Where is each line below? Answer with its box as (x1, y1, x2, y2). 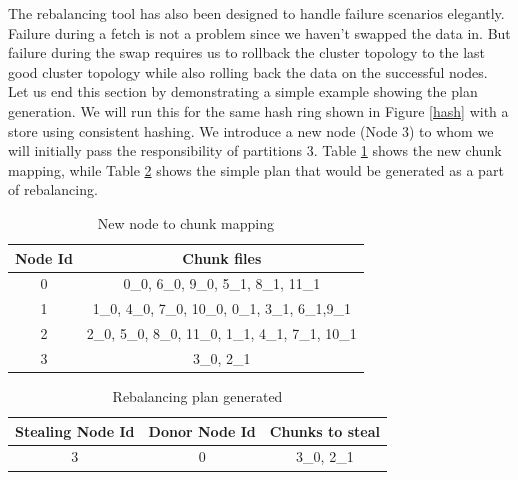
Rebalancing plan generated (112, 386, 283, 406)
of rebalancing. (8, 179, 98, 200)
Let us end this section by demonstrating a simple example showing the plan (8, 81, 478, 102)
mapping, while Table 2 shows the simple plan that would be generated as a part (8, 159, 504, 180)
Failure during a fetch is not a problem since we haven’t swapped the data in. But (8, 22, 511, 43)
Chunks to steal (269, 420, 380, 441)
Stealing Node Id (15, 420, 135, 441)
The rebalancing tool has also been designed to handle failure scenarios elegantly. (8, 3, 505, 23)
